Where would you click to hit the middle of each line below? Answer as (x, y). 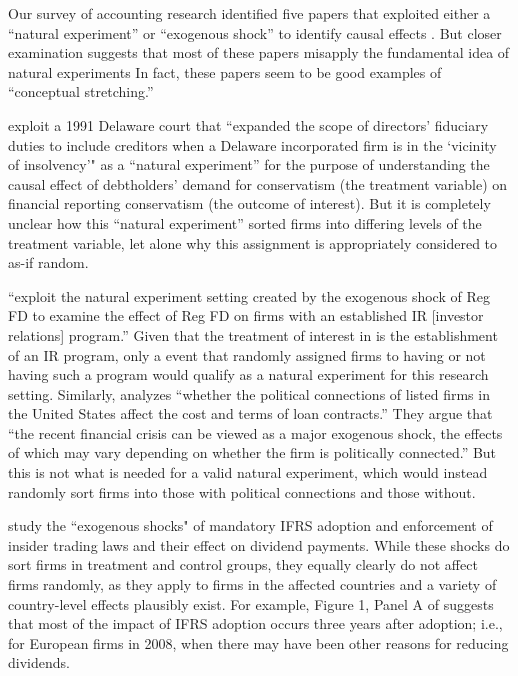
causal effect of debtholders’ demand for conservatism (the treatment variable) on (258, 183)
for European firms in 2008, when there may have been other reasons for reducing (258, 642)
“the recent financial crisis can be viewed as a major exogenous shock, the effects (255, 432)
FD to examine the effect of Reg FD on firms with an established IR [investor (246, 315)
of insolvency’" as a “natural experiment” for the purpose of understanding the (249, 164)
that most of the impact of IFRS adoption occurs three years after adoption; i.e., (255, 623)
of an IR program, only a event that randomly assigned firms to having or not (247, 354)
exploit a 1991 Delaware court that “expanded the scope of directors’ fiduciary (248, 124)
